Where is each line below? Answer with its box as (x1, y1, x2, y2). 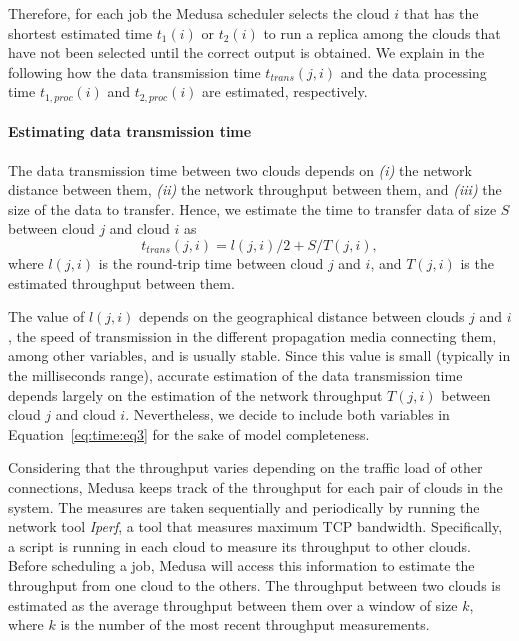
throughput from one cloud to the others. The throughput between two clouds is (8, 574, 501, 595)
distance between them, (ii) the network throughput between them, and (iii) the (8, 179, 502, 200)
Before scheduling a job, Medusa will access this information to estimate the (8, 555, 475, 576)
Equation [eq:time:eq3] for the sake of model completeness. (8, 423, 370, 444)
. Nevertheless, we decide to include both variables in (125, 404, 450, 425)
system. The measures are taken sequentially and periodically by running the (8, 496, 480, 517)
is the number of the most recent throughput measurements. (60, 614, 430, 635)
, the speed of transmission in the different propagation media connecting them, (8, 325, 497, 346)
